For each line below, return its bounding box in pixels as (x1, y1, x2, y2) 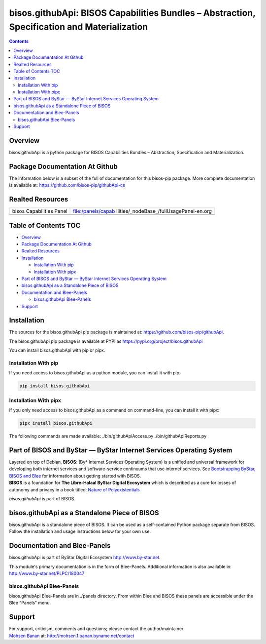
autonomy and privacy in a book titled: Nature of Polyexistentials (9, 486, 140, 492)
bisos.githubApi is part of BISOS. (9, 495, 76, 501)
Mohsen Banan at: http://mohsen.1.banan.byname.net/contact (9, 633, 134, 639)
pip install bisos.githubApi (19, 383, 90, 389)
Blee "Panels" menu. (9, 600, 51, 606)
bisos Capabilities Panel (12, 208, 67, 215)
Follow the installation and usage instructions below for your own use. (9, 528, 151, 534)
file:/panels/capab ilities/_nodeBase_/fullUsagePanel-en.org (73, 208, 212, 215)
